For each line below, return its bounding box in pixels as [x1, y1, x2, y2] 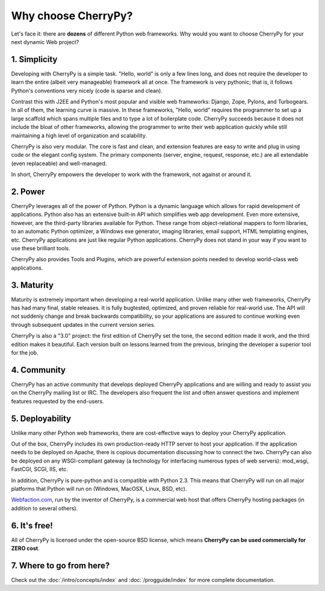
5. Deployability [11, 413, 72, 423]
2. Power [11, 186, 45, 197]
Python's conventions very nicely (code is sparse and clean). [11, 87, 162, 94]
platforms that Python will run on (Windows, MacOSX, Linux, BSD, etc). [11, 485, 187, 492]
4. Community [11, 365, 66, 375]
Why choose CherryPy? [11, 9, 133, 22]
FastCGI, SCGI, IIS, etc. [11, 466, 69, 473]
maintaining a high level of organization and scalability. [11, 131, 147, 139]
